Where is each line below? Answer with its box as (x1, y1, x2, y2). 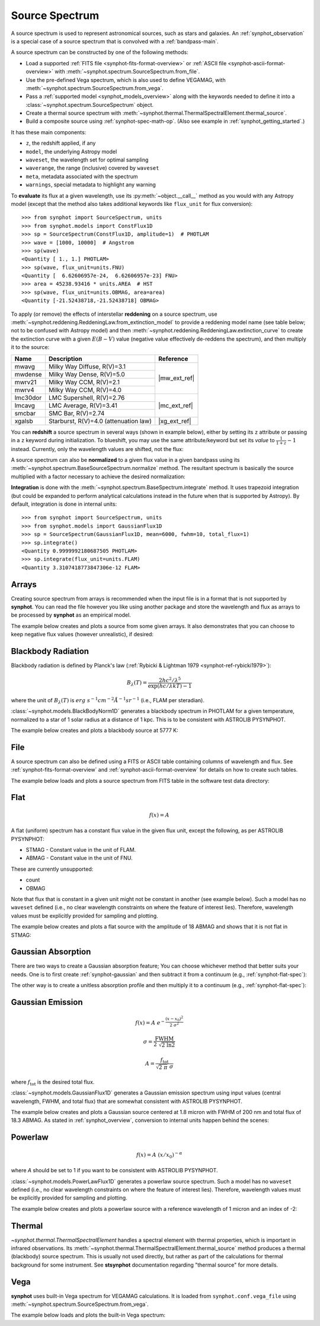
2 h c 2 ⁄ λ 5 (158, 676, 181, 684)
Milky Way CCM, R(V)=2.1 (48, 378, 120, 386)
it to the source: (11, 344, 50, 351)
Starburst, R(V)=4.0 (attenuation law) (48, 417, 152, 425)
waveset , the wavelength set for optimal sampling (25, 156, 149, 163)
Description (48, 354, 82, 363)
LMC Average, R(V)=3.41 (48, 401, 118, 410)
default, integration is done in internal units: (11, 500, 117, 507)
